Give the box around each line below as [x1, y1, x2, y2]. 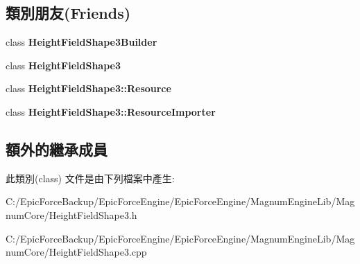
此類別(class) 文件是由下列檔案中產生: [6, 170, 175, 185]
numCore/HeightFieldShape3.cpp [6, 245, 147, 259]
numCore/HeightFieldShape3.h [6, 207, 137, 222]
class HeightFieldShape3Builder [6, 35, 157, 49]
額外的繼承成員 [6, 138, 108, 159]
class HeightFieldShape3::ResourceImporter [6, 104, 216, 118]
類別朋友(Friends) [6, 2, 131, 24]
